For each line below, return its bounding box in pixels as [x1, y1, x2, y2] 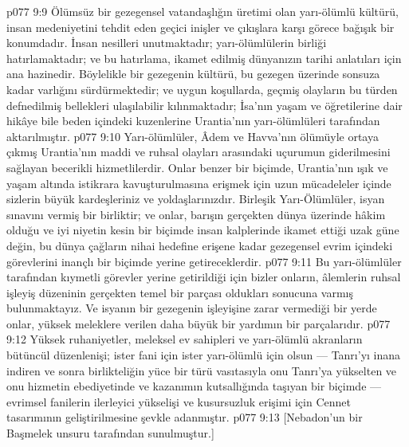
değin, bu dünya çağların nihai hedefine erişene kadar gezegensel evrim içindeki [6, 237, 393, 253]
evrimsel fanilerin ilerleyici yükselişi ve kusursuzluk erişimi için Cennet [6, 393, 351, 410]
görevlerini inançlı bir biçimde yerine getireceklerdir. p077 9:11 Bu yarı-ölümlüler [6, 253, 402, 269]
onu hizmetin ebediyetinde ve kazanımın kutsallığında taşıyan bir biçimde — [6, 378, 382, 394]
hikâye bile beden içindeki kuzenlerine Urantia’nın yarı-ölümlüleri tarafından [6, 112, 380, 129]
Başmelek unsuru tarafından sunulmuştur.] [6, 425, 214, 441]
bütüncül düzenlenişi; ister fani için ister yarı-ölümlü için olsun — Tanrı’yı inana [6, 347, 401, 363]
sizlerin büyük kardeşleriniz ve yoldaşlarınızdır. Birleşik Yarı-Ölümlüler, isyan [6, 190, 385, 207]
